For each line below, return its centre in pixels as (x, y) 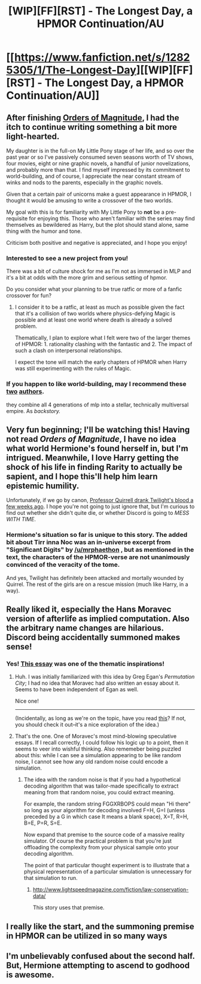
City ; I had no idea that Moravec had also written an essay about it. (97, 683)
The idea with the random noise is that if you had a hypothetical (102, 780)
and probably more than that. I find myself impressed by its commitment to (98, 170)
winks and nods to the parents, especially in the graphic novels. (85, 183)
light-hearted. (33, 136)
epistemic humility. (43, 486)
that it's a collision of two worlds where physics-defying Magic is (95, 314)
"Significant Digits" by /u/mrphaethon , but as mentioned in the (100, 550)
